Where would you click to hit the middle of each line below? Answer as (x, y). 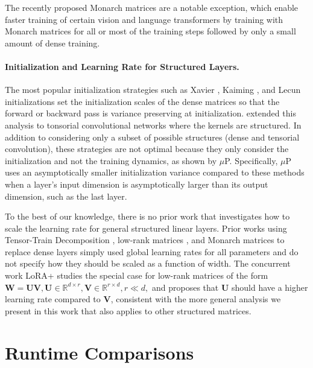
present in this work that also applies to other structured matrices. (128, 310)
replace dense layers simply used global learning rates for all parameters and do (152, 251)
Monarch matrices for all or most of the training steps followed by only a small (150, 31)
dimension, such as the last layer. (66, 196)
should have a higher (270, 287)
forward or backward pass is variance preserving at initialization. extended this (150, 113)
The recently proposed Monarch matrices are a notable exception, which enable (152, 7)
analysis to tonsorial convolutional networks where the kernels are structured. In (153, 125)
